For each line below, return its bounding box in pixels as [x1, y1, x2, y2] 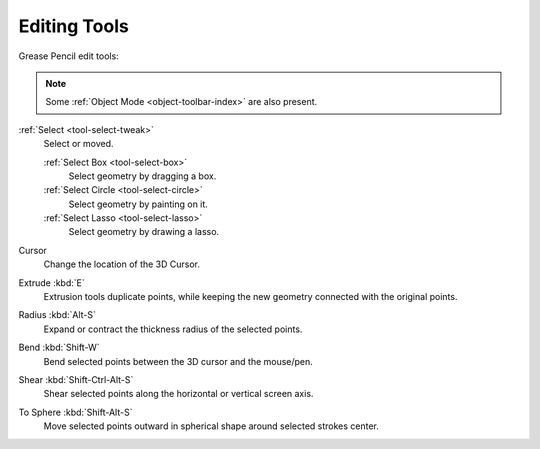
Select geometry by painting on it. [68, 198, 209, 210]
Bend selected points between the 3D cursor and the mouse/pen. [43, 355, 314, 367]
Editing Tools [18, 15, 129, 37]
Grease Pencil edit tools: [18, 50, 119, 62]
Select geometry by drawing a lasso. [68, 226, 220, 238]
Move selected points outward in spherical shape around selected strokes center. [43, 420, 380, 432]
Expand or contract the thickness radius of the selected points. [43, 323, 303, 335]
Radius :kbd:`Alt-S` [18, 309, 97, 321]
